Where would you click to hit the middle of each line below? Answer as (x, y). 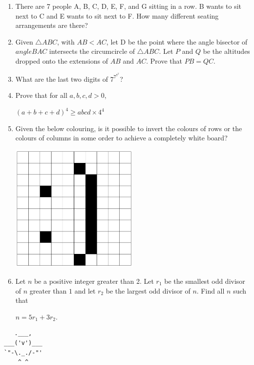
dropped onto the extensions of (62, 60)
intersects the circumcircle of (92, 51)
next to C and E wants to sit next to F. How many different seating (117, 15)
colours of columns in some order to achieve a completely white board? (121, 138)
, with (66, 41)
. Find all (211, 290)
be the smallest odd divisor (205, 281)
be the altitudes (226, 51)
